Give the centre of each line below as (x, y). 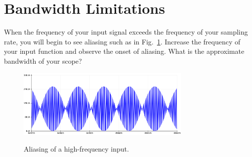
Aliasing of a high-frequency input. (76, 148)
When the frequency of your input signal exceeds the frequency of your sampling (126, 32)
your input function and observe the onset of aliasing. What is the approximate (124, 51)
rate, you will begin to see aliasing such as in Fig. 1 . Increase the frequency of (122, 41)
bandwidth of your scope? (43, 60)
